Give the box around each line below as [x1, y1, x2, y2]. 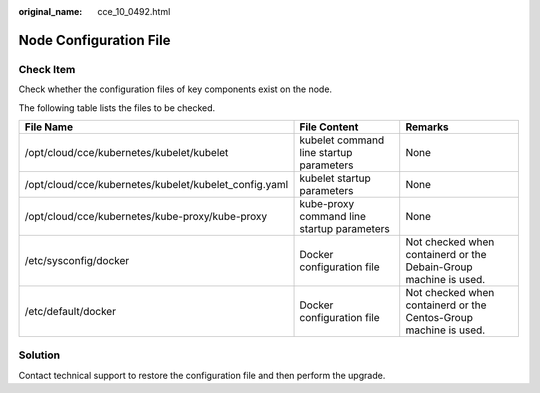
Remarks [405, 120, 449, 134]
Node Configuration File [18, 31, 171, 49]
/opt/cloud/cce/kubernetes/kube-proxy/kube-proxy [24, 209, 268, 223]
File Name [24, 120, 74, 134]
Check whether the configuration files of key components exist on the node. [18, 83, 333, 95]
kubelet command [299, 133, 385, 147]
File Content [299, 120, 359, 134]
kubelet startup [299, 171, 372, 185]
